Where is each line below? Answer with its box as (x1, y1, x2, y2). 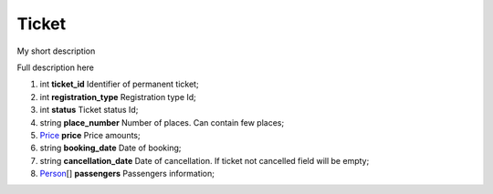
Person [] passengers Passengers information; (39, 168, 215, 179)
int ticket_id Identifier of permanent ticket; (39, 78, 200, 90)
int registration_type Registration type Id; (39, 91, 196, 102)
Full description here (16, 62, 95, 73)
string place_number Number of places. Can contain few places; (39, 117, 285, 128)
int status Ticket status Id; (39, 105, 139, 116)
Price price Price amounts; (39, 129, 141, 140)
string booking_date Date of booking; (39, 142, 182, 154)
